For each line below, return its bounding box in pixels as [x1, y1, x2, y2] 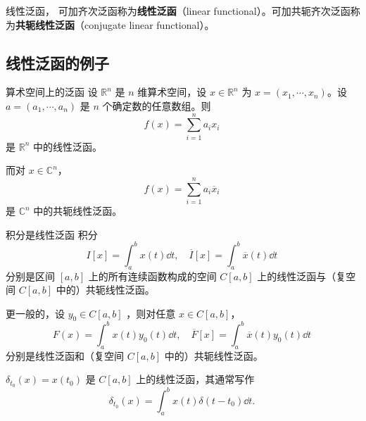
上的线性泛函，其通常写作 [136, 372, 255, 387]
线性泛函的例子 [6, 51, 109, 73]
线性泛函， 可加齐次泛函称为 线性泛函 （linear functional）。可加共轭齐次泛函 [6, 4, 351, 18]
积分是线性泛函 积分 [6, 227, 98, 241]
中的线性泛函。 [32, 139, 102, 153]
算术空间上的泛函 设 [6, 84, 98, 99]
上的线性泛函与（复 [257, 268, 346, 283]
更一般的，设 [6, 306, 65, 320]
